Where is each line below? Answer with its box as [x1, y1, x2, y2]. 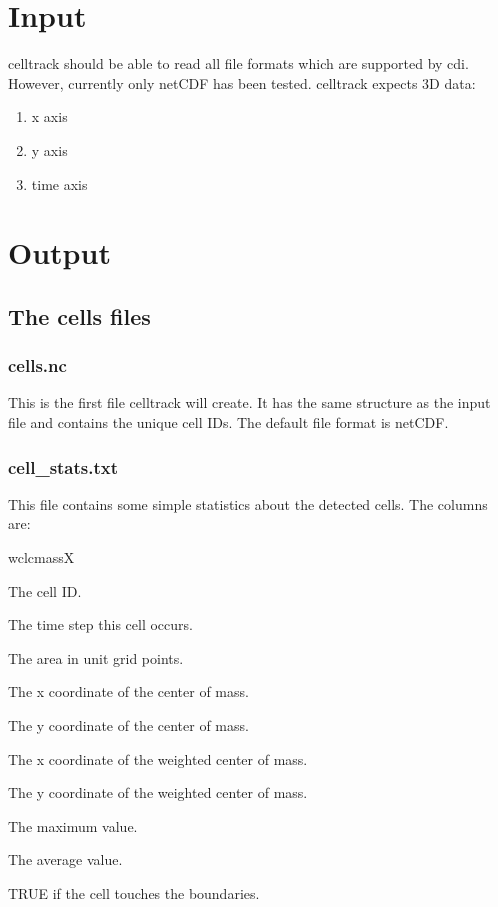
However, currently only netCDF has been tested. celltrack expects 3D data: [8, 72, 476, 93]
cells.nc [8, 353, 67, 378]
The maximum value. [8, 815, 138, 836]
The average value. [8, 849, 123, 870]
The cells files [8, 300, 151, 331]
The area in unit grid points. [8, 647, 184, 668]
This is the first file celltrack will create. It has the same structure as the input [8, 392, 491, 413]
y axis [31, 139, 68, 160]
